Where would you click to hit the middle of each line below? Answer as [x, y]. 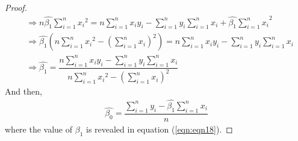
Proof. [16, 7]
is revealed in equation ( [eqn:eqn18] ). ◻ [159, 129]
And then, [23, 91]
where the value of [39, 129]
